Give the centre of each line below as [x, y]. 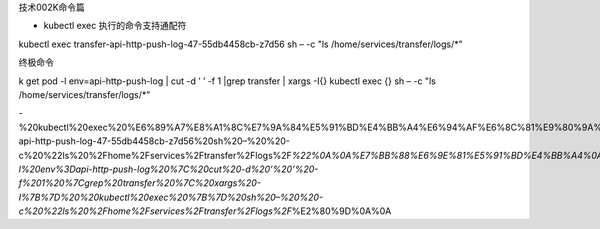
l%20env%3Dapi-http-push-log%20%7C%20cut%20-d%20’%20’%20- [168, 169]
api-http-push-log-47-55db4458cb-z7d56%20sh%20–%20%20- [154, 141]
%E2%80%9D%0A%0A [341, 211]
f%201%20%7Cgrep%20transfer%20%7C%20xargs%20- [140, 183]
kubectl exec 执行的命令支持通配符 [115, 26]
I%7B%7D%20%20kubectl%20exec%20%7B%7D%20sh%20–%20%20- [171, 197]
